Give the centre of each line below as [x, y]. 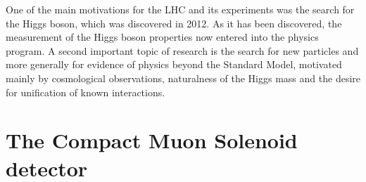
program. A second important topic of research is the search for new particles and [182, 50]
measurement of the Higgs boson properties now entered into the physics [162, 37]
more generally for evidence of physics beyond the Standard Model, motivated [174, 64]
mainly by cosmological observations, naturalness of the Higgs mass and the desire [183, 78]
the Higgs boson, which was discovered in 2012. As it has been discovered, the [174, 23]
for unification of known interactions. [86, 92]
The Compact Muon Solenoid [152, 140]
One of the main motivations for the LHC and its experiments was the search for [180, 9]
